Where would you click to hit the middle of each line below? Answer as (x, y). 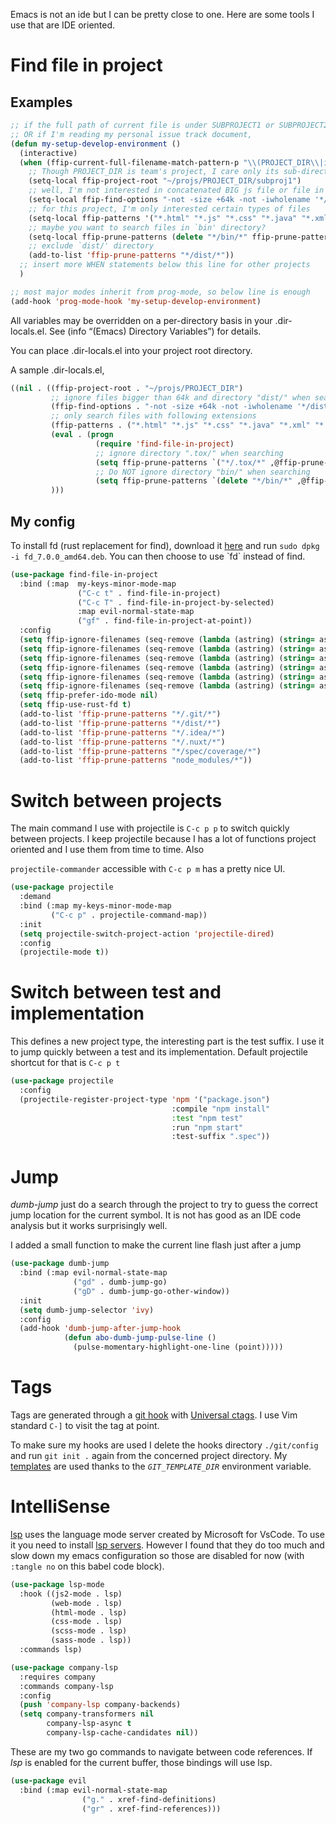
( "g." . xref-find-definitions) (149, 1799)
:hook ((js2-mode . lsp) (71, 1594)
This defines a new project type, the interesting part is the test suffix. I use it (167, 1041)
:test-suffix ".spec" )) (221, 1137)
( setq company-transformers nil (87, 1714)
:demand (35, 897)
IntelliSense (60, 1506)
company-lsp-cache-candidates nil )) (122, 1733)
